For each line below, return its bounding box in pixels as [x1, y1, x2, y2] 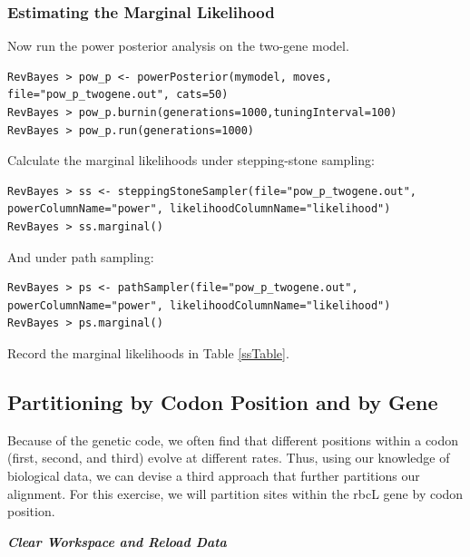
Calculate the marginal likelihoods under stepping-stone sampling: [7, 151, 375, 170]
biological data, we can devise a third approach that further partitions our [7, 465, 420, 484]
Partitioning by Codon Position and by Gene [7, 387, 438, 415]
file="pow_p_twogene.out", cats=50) [7, 88, 229, 102]
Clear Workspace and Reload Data [7, 532, 227, 551]
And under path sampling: [7, 247, 154, 266]
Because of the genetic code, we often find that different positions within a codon [7, 430, 459, 449]
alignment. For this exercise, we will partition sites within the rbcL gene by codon [7, 484, 464, 503]
